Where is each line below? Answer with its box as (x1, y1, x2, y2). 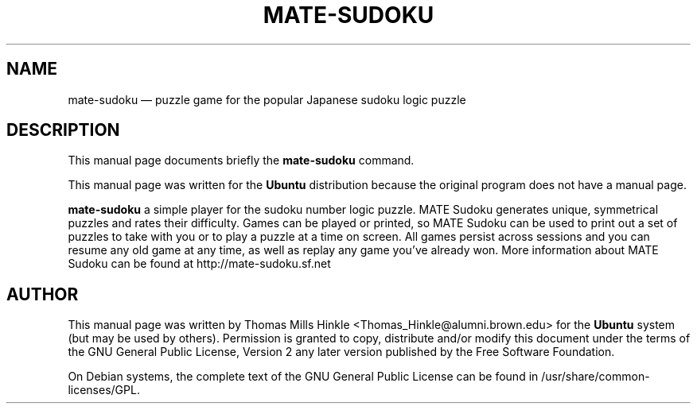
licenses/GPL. (68, 383, 140, 397)
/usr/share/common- (541, 369, 650, 384)
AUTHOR (6, 284, 79, 304)
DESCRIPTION (6, 120, 120, 141)
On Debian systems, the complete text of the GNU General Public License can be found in (68, 369, 539, 384)
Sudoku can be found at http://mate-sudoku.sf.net (68, 257, 331, 271)
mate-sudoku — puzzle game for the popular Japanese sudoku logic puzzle (68, 92, 466, 106)
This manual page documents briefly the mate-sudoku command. (68, 153, 415, 168)
